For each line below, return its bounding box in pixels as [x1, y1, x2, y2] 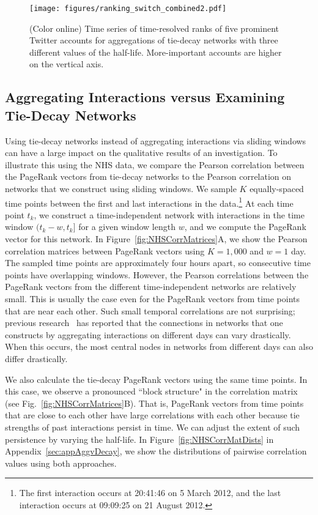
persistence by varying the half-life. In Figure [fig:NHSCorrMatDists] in [5, 432, 274, 445]
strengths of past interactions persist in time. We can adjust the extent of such [5, 420, 300, 433]
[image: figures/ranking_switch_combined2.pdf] [29, 4, 227, 13]
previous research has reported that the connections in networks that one [5, 316, 283, 329]
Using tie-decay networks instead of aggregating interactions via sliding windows [5, 134, 306, 147]
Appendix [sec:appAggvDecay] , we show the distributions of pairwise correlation [5, 445, 307, 458]
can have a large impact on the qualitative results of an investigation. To [5, 146, 278, 159]
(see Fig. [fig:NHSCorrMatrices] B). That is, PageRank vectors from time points [5, 396, 304, 409]
